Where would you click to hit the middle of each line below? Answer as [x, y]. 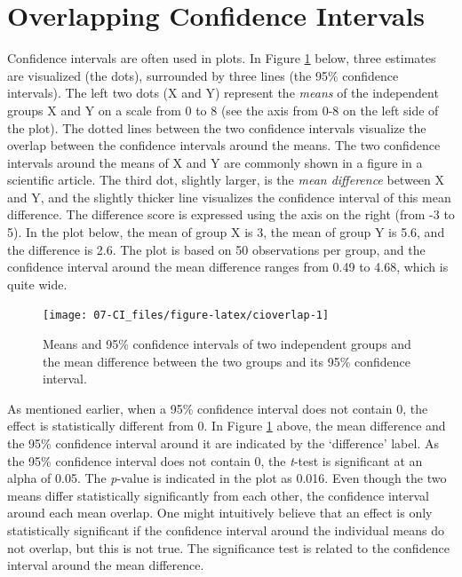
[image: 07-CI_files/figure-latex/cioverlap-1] [186, 316]
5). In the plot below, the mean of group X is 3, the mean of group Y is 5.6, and [226, 232]
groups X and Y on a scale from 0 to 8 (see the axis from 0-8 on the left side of [223, 110]
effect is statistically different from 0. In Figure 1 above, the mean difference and [227, 426]
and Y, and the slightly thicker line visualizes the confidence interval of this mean [229, 197]
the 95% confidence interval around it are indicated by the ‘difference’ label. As [223, 443]
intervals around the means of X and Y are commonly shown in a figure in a [215, 162]
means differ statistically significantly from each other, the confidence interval [218, 495]
